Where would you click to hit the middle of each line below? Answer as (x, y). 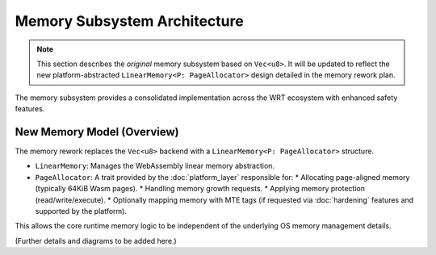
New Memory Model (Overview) (97, 132)
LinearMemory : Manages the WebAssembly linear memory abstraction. (155, 166)
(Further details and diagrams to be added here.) (96, 240)
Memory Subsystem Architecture (129, 21)
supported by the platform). (81, 211)
